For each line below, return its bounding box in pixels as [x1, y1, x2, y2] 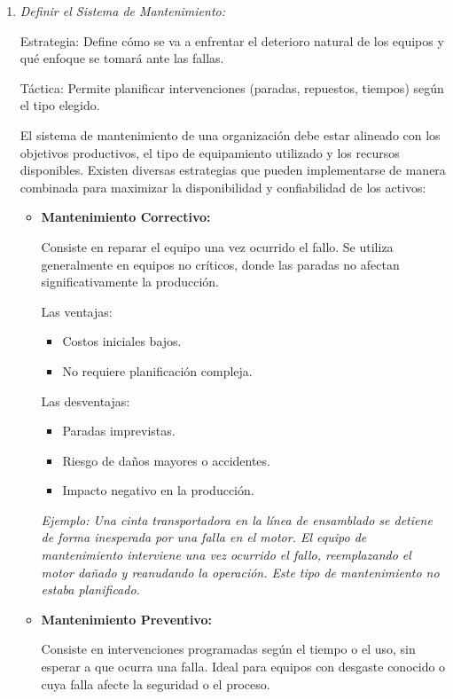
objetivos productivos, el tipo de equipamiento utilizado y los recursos [20, 143, 400, 161]
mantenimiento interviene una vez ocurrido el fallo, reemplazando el [41, 546, 411, 564]
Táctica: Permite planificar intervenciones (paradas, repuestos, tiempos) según [20, 78, 444, 97]
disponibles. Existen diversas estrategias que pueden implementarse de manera [20, 161, 446, 179]
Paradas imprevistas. [62, 421, 176, 440]
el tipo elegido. [20, 96, 100, 114]
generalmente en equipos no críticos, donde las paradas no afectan [41, 255, 400, 273]
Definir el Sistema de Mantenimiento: [20, 2, 225, 20]
